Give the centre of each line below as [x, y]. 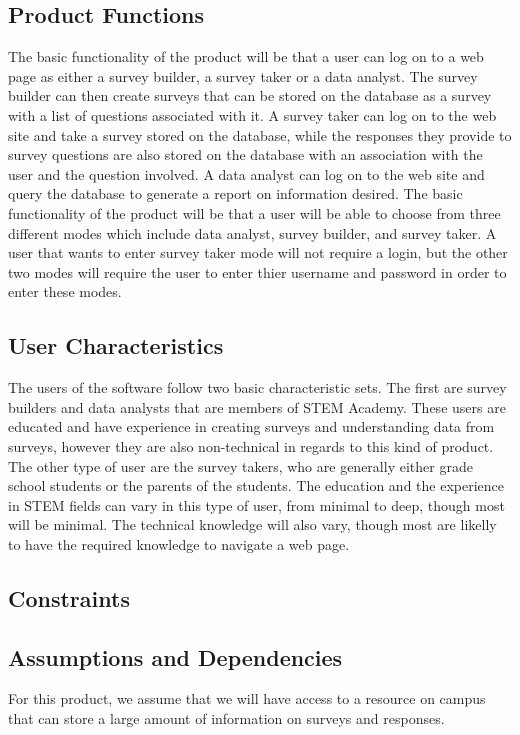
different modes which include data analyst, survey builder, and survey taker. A [252, 232]
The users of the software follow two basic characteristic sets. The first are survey [257, 387]
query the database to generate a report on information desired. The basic [235, 193]
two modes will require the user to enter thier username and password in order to [257, 271]
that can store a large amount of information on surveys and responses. [226, 718]
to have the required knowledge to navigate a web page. [179, 543]
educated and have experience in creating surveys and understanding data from [251, 426]
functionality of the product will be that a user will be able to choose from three [254, 212]
